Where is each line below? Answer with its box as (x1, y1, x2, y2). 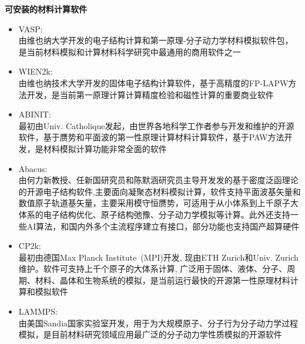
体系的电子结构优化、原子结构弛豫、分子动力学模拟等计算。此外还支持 (18, 208, 290, 220)
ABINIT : (18, 108, 51, 120)
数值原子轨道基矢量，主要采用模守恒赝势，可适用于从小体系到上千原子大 (18, 197, 299, 209)
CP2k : (18, 240, 41, 252)
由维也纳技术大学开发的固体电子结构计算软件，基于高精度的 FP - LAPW (18, 76, 289, 89)
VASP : (18, 22, 43, 35)
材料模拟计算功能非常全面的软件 (43, 142, 167, 154)
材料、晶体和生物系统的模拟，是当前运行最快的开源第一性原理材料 (35, 274, 290, 286)
